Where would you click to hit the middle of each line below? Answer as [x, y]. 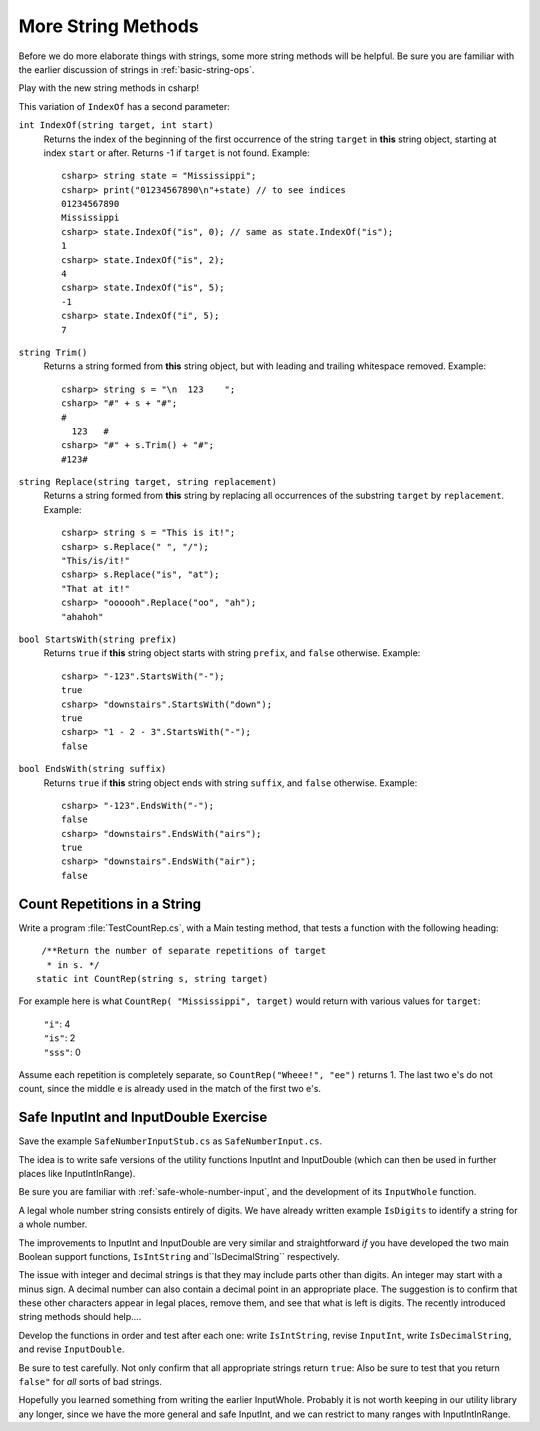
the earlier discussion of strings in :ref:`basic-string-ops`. [136, 69]
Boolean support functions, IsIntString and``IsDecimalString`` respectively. [179, 1256]
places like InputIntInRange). [77, 1173]
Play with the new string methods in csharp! [109, 88]
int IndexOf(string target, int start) [116, 125]
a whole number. [53, 1224]
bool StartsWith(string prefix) [97, 639]
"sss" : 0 [62, 1052]
